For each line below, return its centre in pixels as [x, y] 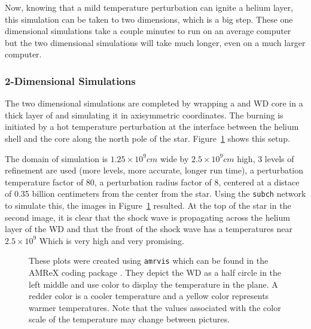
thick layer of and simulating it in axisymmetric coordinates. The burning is [144, 115]
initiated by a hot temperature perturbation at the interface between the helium [152, 127]
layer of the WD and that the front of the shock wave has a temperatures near [149, 229]
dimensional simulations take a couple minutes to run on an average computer [148, 31]
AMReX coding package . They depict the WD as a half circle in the [155, 272]
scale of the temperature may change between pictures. [129, 319]
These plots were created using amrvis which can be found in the [149, 261]
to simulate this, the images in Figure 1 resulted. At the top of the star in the [148, 205]
